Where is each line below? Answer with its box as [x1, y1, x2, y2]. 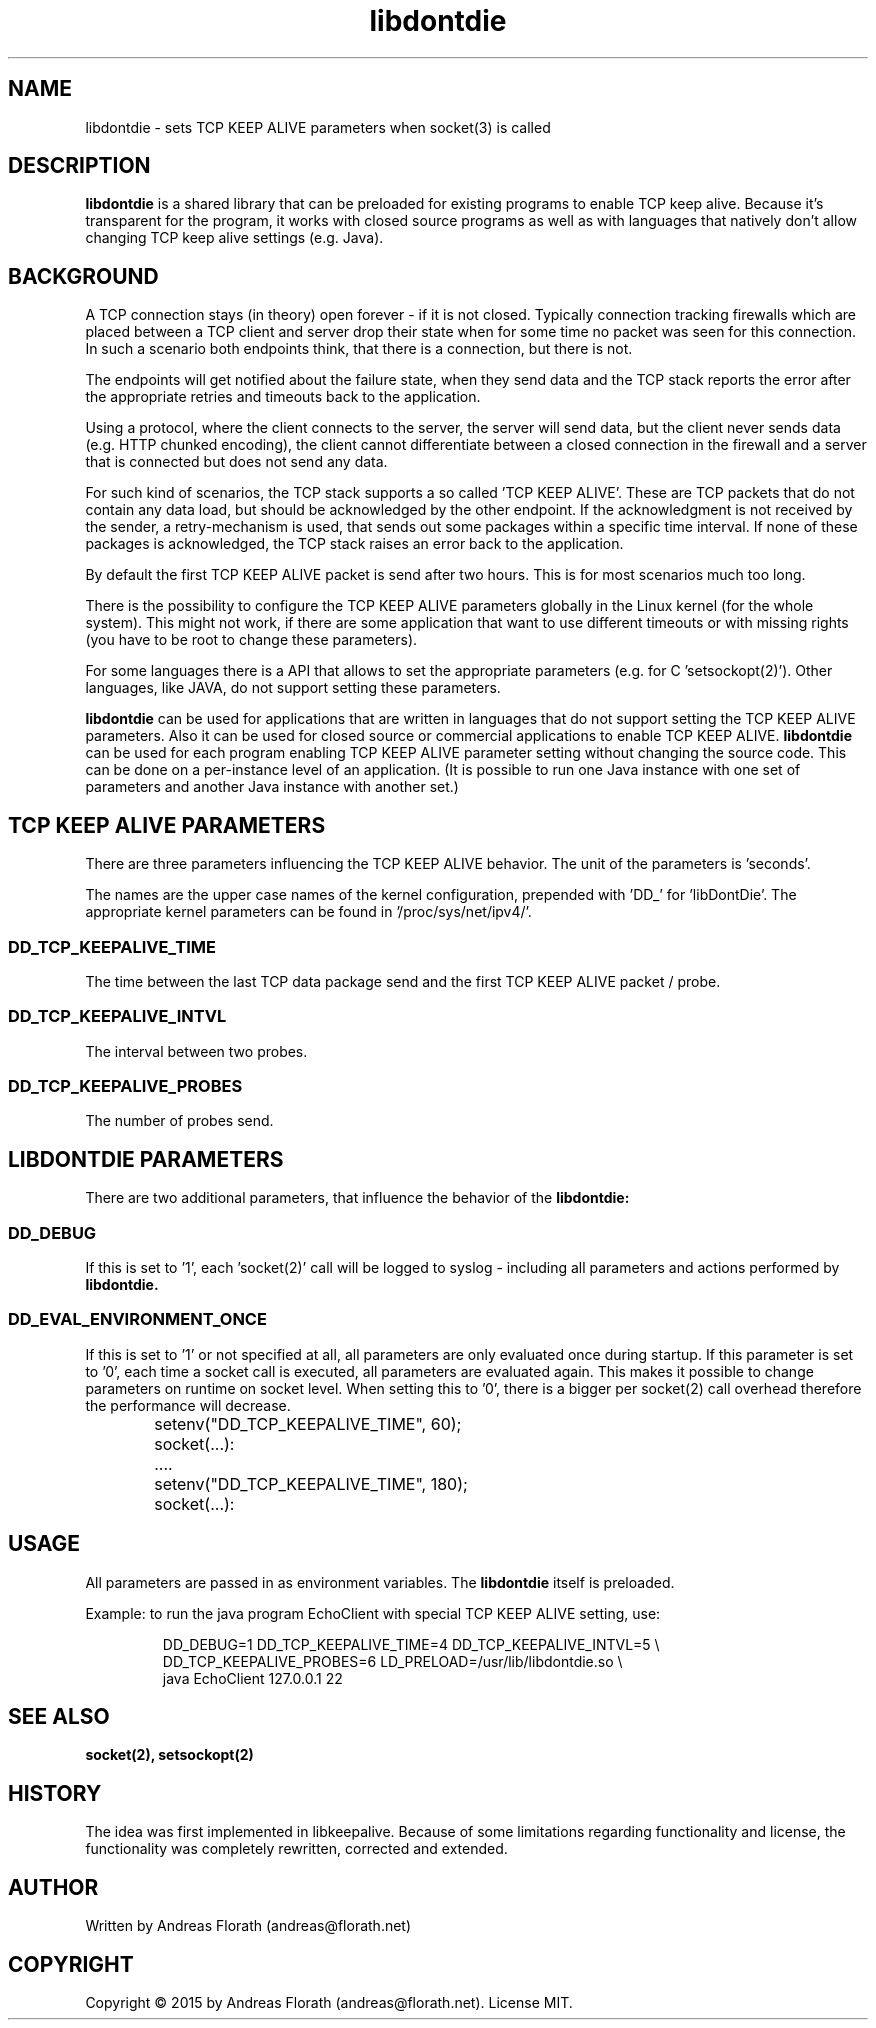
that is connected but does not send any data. [85, 453, 388, 471]
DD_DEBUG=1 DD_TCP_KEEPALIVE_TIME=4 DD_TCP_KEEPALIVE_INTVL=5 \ [162, 1635, 660, 1653]
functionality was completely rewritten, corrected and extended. [85, 1840, 508, 1858]
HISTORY [8, 1780, 102, 1806]
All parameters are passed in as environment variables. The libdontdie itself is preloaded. [85, 1573, 675, 1591]
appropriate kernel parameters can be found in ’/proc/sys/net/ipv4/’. [85, 903, 532, 921]
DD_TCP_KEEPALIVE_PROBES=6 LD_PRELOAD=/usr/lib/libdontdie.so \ [162, 1652, 623, 1670]
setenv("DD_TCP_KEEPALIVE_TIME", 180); [154, 1473, 468, 1494]
